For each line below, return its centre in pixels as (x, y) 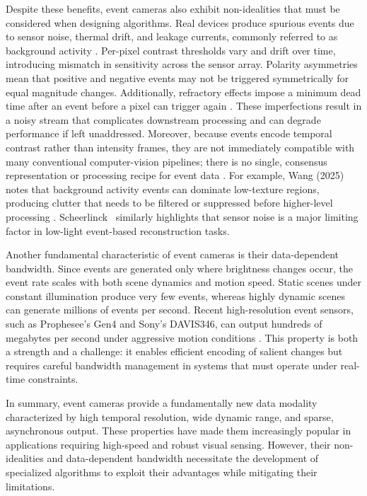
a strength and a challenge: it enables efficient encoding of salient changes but (174, 351)
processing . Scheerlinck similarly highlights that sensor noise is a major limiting (182, 216)
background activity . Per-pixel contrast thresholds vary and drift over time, (171, 50)
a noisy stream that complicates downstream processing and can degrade (163, 119)
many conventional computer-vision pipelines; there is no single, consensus (167, 161)
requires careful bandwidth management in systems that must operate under (171, 365)
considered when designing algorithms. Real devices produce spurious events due (180, 22)
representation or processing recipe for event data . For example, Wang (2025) (175, 175)
